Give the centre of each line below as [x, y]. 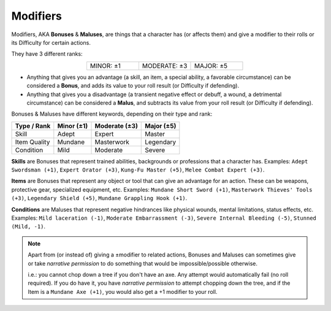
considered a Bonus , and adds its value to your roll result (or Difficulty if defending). [133, 86]
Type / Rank [33, 126]
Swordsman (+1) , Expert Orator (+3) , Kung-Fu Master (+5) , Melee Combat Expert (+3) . [138, 170]
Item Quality [32, 142]
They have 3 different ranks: [47, 54]
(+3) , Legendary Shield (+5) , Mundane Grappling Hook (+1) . [99, 198]
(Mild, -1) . [29, 227]
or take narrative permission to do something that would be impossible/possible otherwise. [143, 263]
